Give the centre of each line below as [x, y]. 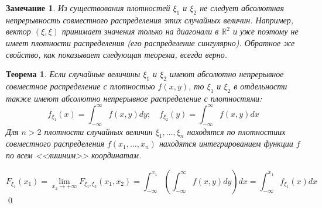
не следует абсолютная [242, 8]
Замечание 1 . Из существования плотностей [88, 8]
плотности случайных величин [98, 131]
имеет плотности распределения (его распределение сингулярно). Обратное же [150, 42]
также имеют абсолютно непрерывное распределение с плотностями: [134, 98]
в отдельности [261, 86]
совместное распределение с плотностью [80, 86]
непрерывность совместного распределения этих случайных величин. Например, [150, 20]
